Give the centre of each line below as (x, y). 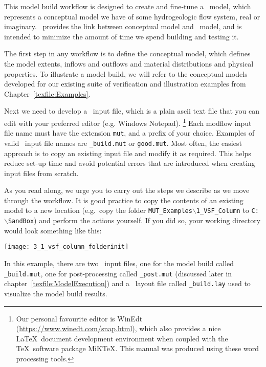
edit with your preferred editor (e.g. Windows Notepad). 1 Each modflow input (128, 122)
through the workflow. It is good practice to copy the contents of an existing (124, 200)
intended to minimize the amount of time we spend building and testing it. (121, 36)
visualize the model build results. (56, 293)
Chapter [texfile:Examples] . (47, 93)
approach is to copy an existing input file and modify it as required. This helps (128, 153)
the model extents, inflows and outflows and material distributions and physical (129, 63)
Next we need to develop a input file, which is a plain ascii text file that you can (132, 111)
